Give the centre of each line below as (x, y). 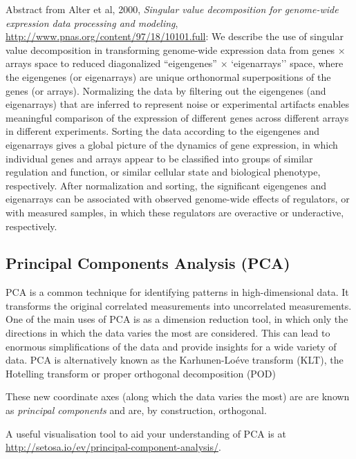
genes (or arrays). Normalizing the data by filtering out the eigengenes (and (166, 90)
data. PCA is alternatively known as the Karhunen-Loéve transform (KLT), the (175, 360)
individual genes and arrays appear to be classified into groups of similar (159, 158)
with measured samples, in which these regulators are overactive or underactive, (175, 212)
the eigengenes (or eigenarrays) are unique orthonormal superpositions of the (168, 76)
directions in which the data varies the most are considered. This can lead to (168, 333)
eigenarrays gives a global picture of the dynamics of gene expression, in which (172, 144)
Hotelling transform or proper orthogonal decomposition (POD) (141, 373)
